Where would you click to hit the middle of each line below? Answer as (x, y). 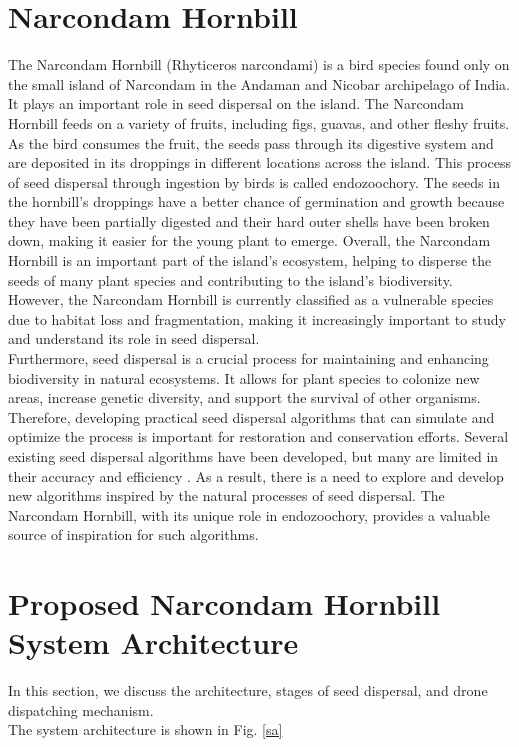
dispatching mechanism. (81, 709)
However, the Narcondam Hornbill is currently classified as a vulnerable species (251, 299)
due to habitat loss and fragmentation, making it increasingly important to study (257, 318)
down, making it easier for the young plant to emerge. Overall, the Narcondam (249, 240)
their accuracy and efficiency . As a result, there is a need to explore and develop (256, 475)
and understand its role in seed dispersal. (134, 338)
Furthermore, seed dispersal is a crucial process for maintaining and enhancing (248, 358)
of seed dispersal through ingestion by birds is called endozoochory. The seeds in (254, 181)
